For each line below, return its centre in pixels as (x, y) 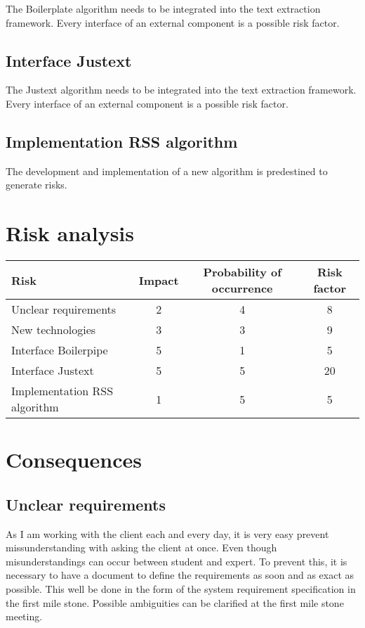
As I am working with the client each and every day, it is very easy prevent (167, 533)
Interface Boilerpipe (60, 350)
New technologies (54, 330)
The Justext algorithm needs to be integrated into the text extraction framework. (181, 90)
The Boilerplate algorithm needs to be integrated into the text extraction (163, 8)
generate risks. (36, 185)
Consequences (74, 460)
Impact (159, 280)
